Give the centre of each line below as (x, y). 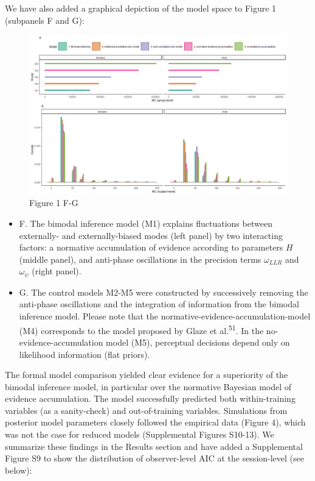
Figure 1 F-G (54, 203)
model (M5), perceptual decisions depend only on (198, 342)
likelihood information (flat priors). (85, 354)
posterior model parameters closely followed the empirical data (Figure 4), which (155, 422)
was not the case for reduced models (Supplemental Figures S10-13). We (140, 434)
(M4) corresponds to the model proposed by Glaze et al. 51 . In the (141, 329)
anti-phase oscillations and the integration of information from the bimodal (159, 304)
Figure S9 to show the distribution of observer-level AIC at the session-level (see (155, 458)
